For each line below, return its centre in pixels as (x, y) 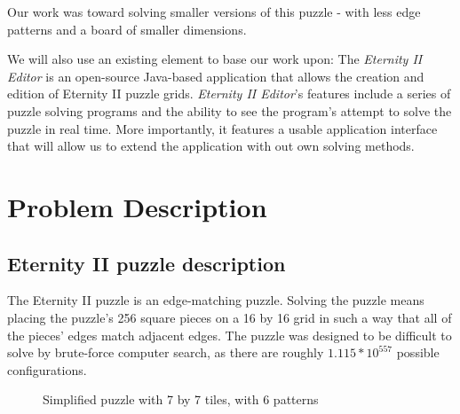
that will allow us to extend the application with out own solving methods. (211, 146)
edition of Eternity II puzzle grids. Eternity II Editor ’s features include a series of (229, 94)
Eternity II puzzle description (147, 263)
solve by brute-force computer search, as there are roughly (166, 352)
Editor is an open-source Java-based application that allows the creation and (216, 76)
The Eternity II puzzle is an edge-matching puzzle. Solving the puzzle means (216, 300)
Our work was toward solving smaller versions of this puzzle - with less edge (214, 12)
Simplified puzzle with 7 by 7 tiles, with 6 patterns (181, 399)
